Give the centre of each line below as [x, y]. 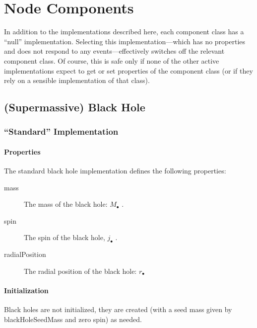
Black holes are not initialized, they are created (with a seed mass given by [118, 309]
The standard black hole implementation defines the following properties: [115, 171]
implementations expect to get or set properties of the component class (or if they [128, 70]
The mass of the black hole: [66, 204]
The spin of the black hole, [64, 237]
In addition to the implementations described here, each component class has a [124, 32]
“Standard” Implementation [61, 131]
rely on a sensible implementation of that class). [77, 80]
